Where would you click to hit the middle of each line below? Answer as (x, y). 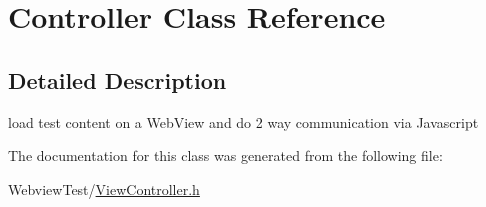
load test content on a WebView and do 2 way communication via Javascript (243, 121)
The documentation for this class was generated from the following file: (225, 155)
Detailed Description (117, 79)
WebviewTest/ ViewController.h (104, 188)
